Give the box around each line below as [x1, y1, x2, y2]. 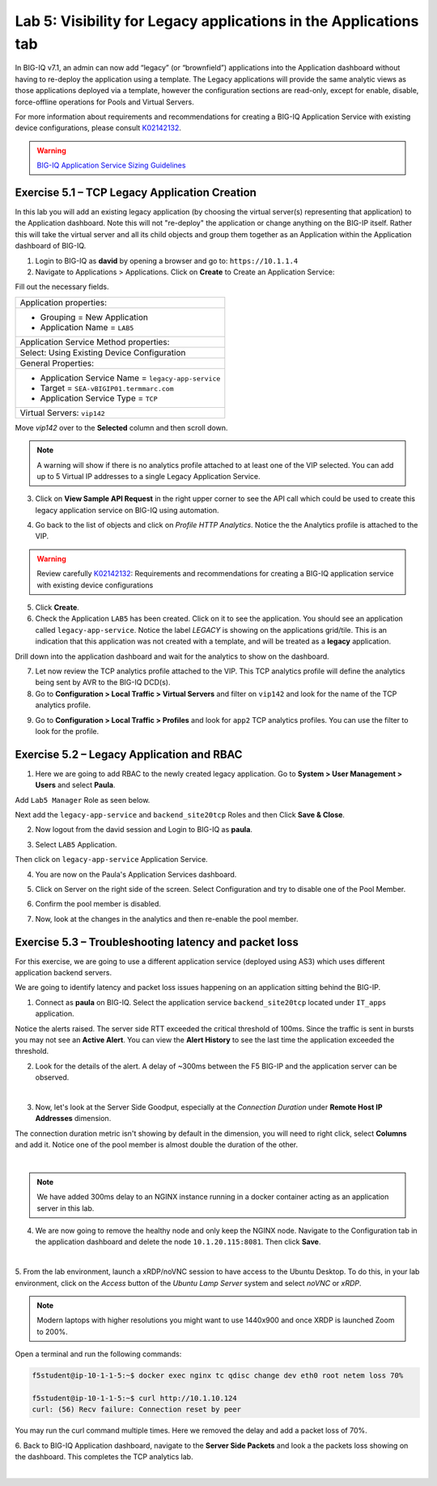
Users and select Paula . [35, 780, 116, 790]
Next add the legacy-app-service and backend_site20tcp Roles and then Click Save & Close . [15, 810, 346, 819]
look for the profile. [35, 726, 100, 736]
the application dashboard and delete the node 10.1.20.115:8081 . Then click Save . [35, 1237, 321, 1246]
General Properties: [19, 357, 95, 368]
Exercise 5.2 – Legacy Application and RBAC [15, 747, 243, 761]
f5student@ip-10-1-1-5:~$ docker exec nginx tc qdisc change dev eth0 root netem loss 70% [32, 1371, 404, 1380]
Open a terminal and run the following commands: [15, 1349, 182, 1359]
